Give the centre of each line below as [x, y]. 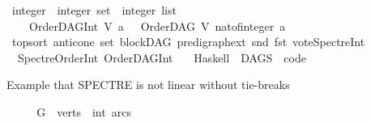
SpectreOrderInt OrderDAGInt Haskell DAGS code [162, 57]
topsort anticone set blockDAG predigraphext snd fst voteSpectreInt [188, 42]
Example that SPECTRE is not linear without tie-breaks [148, 85]
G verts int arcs [84, 111]
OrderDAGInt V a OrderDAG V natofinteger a [157, 25]
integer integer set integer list [94, 10]
